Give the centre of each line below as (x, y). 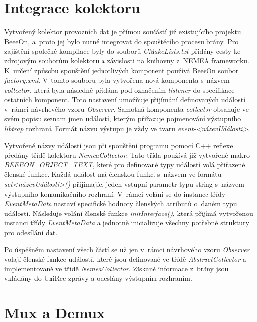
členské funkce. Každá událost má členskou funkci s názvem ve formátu (113, 174)
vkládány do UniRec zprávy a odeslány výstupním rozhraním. (98, 278)
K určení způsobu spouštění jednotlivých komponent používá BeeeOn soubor (122, 70)
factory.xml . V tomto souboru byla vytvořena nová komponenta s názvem (117, 80)
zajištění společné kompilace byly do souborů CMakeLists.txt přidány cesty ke (123, 51)
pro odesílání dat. (31, 232)
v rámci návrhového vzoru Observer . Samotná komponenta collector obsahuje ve (127, 109)
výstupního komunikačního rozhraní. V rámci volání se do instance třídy (115, 193)
